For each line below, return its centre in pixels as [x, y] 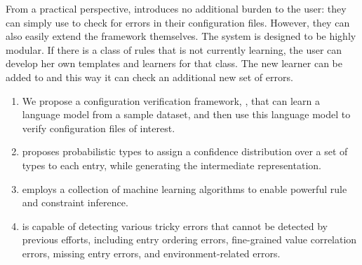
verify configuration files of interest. [99, 128]
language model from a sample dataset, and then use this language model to [186, 114]
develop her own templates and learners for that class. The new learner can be [174, 63]
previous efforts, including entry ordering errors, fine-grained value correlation [189, 239]
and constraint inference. [75, 202]
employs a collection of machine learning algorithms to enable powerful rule [185, 188]
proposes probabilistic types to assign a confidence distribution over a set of [185, 151]
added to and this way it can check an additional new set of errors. [149, 77]
